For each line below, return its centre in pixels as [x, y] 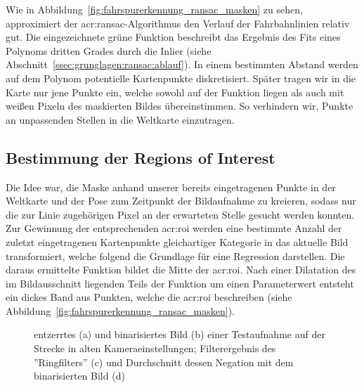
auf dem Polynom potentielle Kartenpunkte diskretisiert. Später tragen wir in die [181, 78]
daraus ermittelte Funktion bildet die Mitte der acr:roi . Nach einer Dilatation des [181, 270]
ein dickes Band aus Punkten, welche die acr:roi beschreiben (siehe [149, 297]
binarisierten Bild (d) [79, 376]
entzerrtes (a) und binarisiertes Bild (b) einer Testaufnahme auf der [180, 334]
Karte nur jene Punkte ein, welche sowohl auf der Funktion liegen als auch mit [175, 92]
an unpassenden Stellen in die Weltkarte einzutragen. [120, 119]
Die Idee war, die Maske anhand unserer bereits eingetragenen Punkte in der [171, 187]
